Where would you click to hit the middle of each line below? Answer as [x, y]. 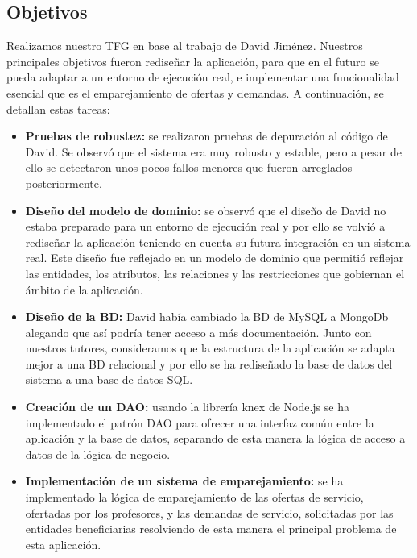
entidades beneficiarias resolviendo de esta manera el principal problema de [211, 529]
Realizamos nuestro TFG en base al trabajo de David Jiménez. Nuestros [185, 46]
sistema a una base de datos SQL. [109, 379]
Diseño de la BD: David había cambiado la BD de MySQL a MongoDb [207, 316]
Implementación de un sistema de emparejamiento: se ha [184, 481]
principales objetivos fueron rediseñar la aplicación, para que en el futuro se [193, 61]
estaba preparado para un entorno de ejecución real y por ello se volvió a [205, 226]
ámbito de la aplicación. [84, 289]
